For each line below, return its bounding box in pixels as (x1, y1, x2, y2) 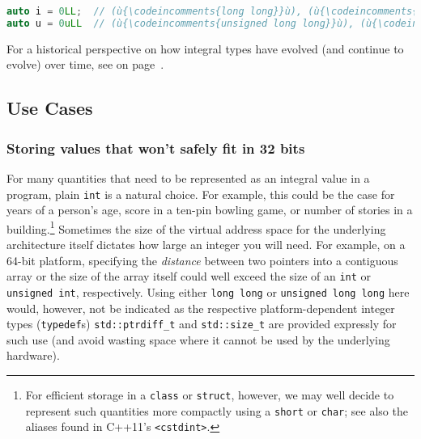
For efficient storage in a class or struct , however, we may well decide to (25, 386, 394, 403)
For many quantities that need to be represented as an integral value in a (6, 169, 370, 186)
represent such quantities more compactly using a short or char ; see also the (25, 402, 408, 419)
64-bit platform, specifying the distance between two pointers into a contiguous (6, 251, 398, 268)
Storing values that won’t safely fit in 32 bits (6, 137, 305, 158)
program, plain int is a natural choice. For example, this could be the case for (6, 185, 395, 202)
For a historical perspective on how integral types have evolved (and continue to (6, 40, 404, 57)
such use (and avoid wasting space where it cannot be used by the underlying (6, 331, 390, 348)
